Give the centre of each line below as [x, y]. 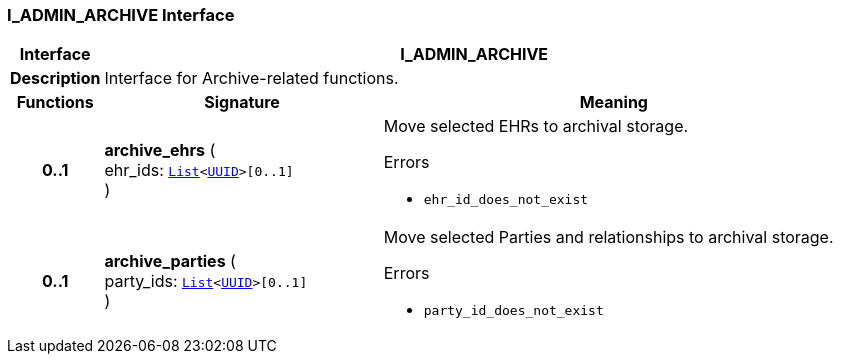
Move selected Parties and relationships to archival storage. [608, 237]
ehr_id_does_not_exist [506, 200]
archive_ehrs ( [160, 149]
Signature [242, 102]
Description [55, 78]
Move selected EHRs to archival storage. [536, 126]
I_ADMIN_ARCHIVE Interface [121, 15]
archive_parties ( [170, 260]
